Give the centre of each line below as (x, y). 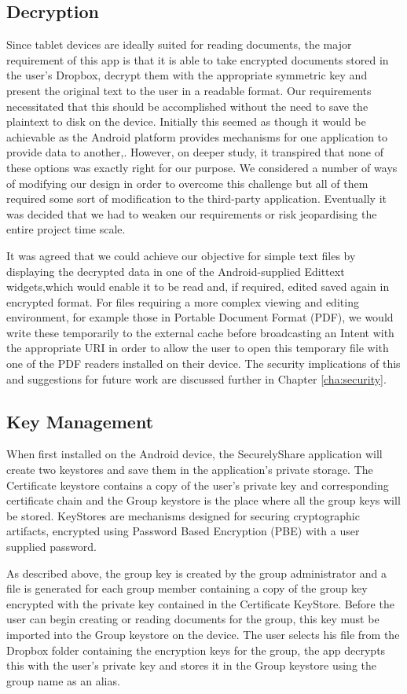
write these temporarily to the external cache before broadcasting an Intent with (200, 332)
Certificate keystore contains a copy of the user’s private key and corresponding (198, 485)
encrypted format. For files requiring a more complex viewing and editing (183, 301)
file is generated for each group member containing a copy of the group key (187, 588)
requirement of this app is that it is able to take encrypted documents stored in (198, 59)
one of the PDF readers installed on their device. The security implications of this (203, 364)
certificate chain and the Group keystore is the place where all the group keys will (203, 500)
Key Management (80, 421)
